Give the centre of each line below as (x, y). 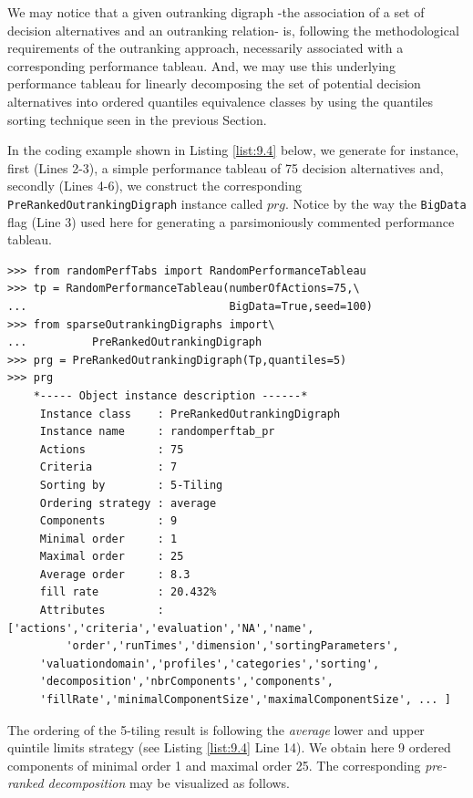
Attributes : (102, 611)
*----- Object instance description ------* (170, 395)
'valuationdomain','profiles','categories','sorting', (210, 663)
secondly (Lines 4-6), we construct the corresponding (154, 186)
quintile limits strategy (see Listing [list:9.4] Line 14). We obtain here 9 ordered (229, 747)
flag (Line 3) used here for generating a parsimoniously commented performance (231, 221)
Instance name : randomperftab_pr (157, 432)
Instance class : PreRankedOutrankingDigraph (190, 414)
